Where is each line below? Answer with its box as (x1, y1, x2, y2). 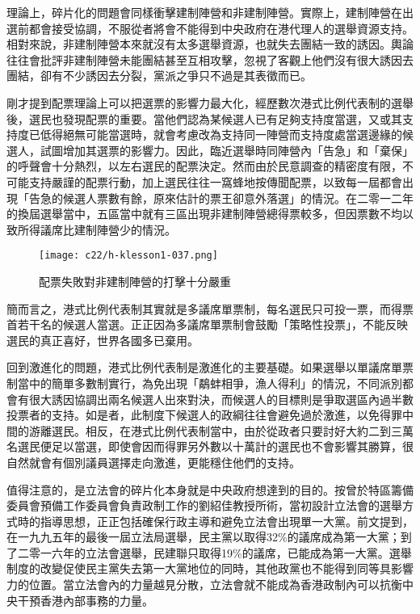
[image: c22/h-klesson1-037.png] (39, 250, 218, 262)
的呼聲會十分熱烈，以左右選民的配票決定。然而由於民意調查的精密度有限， (6, 158, 402, 175)
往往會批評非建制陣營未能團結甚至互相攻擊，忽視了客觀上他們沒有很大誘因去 (6, 51, 414, 68)
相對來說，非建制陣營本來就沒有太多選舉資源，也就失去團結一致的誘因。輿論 (6, 36, 414, 53)
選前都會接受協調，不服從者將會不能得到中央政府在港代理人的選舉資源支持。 (6, 19, 414, 36)
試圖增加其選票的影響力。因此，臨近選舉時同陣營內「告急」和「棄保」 (40, 141, 414, 158)
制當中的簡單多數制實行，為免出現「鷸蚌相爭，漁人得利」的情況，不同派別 (6, 374, 402, 391)
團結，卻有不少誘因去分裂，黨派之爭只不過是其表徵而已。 (6, 67, 312, 84)
